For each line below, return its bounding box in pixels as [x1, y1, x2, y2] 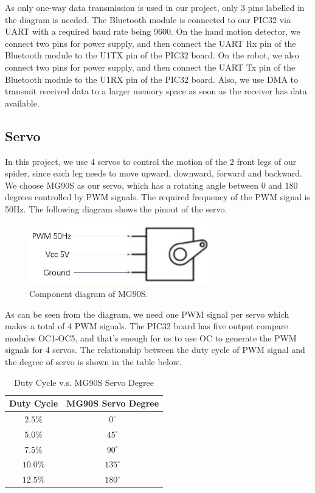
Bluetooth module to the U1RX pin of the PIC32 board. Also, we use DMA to [5, 72, 299, 85]
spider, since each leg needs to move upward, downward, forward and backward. [5, 167, 302, 180]
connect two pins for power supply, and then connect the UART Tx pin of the [5, 60, 296, 73]
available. [5, 96, 40, 109]
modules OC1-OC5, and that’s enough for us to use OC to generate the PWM [5, 331, 297, 344]
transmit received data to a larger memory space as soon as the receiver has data [5, 85, 307, 97]
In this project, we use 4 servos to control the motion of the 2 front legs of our [5, 155, 297, 167]
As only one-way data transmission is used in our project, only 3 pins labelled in [5, 1, 305, 13]
